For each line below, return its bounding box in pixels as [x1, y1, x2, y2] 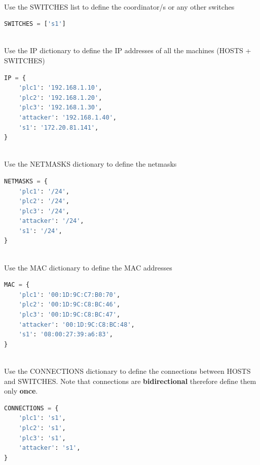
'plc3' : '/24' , [18, 207, 69, 215]
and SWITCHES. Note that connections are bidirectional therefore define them [4, 375, 256, 386]
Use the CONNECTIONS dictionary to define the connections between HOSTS [4, 366, 251, 376]
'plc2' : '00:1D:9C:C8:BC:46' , [18, 301, 121, 308]
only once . [4, 385, 38, 396]
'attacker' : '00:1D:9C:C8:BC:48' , [18, 321, 135, 328]
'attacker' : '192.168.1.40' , [18, 113, 117, 121]
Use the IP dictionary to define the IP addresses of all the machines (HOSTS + [4, 45, 251, 56]
